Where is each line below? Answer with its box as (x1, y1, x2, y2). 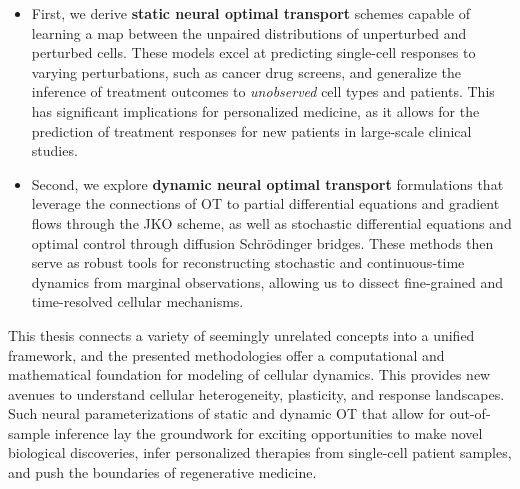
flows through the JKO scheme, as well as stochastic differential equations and (31, 212, 512, 233)
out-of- (449, 403, 491, 424)
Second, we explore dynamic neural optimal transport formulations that (31, 173, 504, 194)
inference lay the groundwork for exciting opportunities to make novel (54, 422, 483, 443)
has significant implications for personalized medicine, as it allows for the (31, 100, 480, 121)
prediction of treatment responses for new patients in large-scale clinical (31, 120, 472, 141)
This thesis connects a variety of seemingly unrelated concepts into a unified (8, 324, 475, 345)
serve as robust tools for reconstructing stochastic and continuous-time (31, 252, 465, 273)
